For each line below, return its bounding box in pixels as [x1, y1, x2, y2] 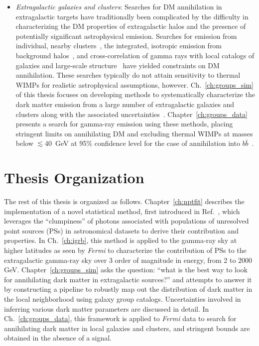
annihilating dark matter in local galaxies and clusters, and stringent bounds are [4, 323, 250, 333]
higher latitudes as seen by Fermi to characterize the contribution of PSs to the [4, 245, 247, 255]
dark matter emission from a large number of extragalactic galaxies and [15, 99, 235, 109]
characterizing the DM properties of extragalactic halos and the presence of [15, 21, 246, 31]
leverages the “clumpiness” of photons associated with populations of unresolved [4, 216, 249, 226]
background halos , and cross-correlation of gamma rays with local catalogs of [15, 50, 255, 60]
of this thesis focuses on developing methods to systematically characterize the [15, 89, 255, 100]
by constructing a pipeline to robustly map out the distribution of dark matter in [4, 284, 253, 294]
